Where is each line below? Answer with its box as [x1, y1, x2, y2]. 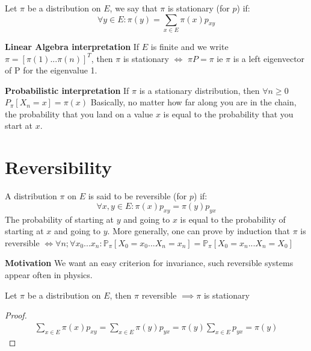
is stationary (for [167, 2, 230, 14]
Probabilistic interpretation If [5, 84, 129, 96]
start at [5, 119, 33, 132]
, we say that [109, 2, 158, 14]
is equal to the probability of [180, 213, 286, 225]
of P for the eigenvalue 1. [5, 64, 97, 76]
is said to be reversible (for [88, 190, 187, 202]
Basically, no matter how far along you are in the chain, [90, 96, 297, 108]
